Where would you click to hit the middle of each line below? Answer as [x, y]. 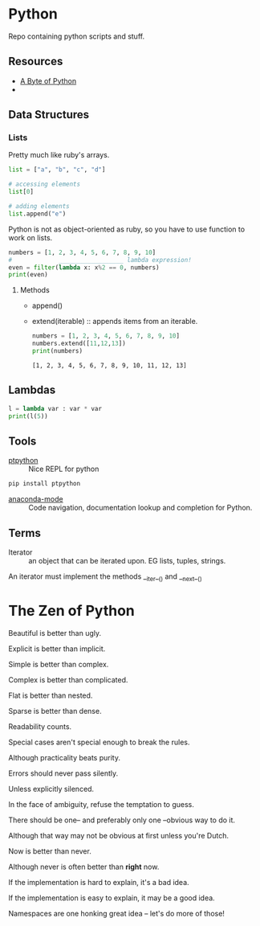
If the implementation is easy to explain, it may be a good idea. [112, 898]
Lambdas [32, 390]
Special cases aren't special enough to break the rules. [99, 742]
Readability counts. [40, 726]
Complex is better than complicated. [68, 679]
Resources [36, 61]
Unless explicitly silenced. [51, 789]
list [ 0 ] [21, 192]
